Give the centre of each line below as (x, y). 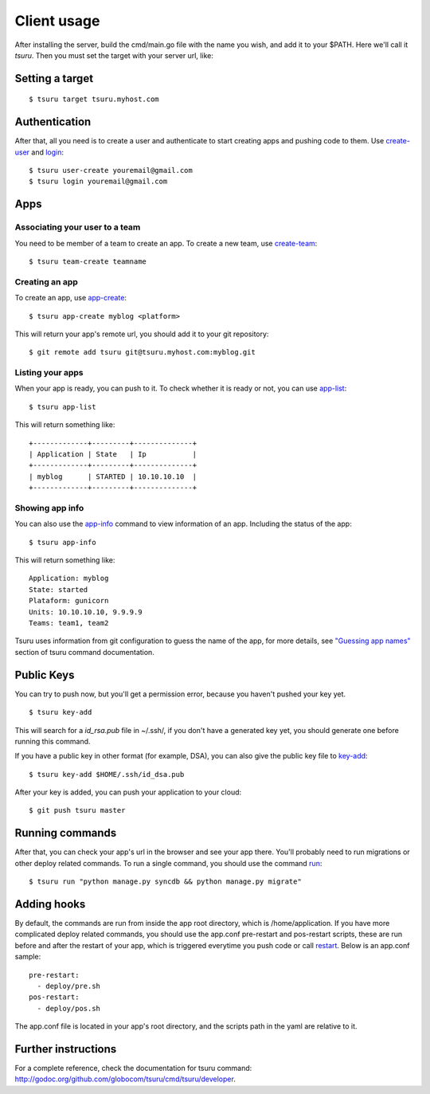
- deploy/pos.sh (69, 1008)
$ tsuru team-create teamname (88, 261)
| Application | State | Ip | (113, 454)
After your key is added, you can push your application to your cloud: (128, 792)
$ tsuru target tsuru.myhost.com (94, 99)
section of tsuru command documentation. (84, 652)
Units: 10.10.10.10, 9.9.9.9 (86, 612)
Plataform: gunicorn (69, 601)
